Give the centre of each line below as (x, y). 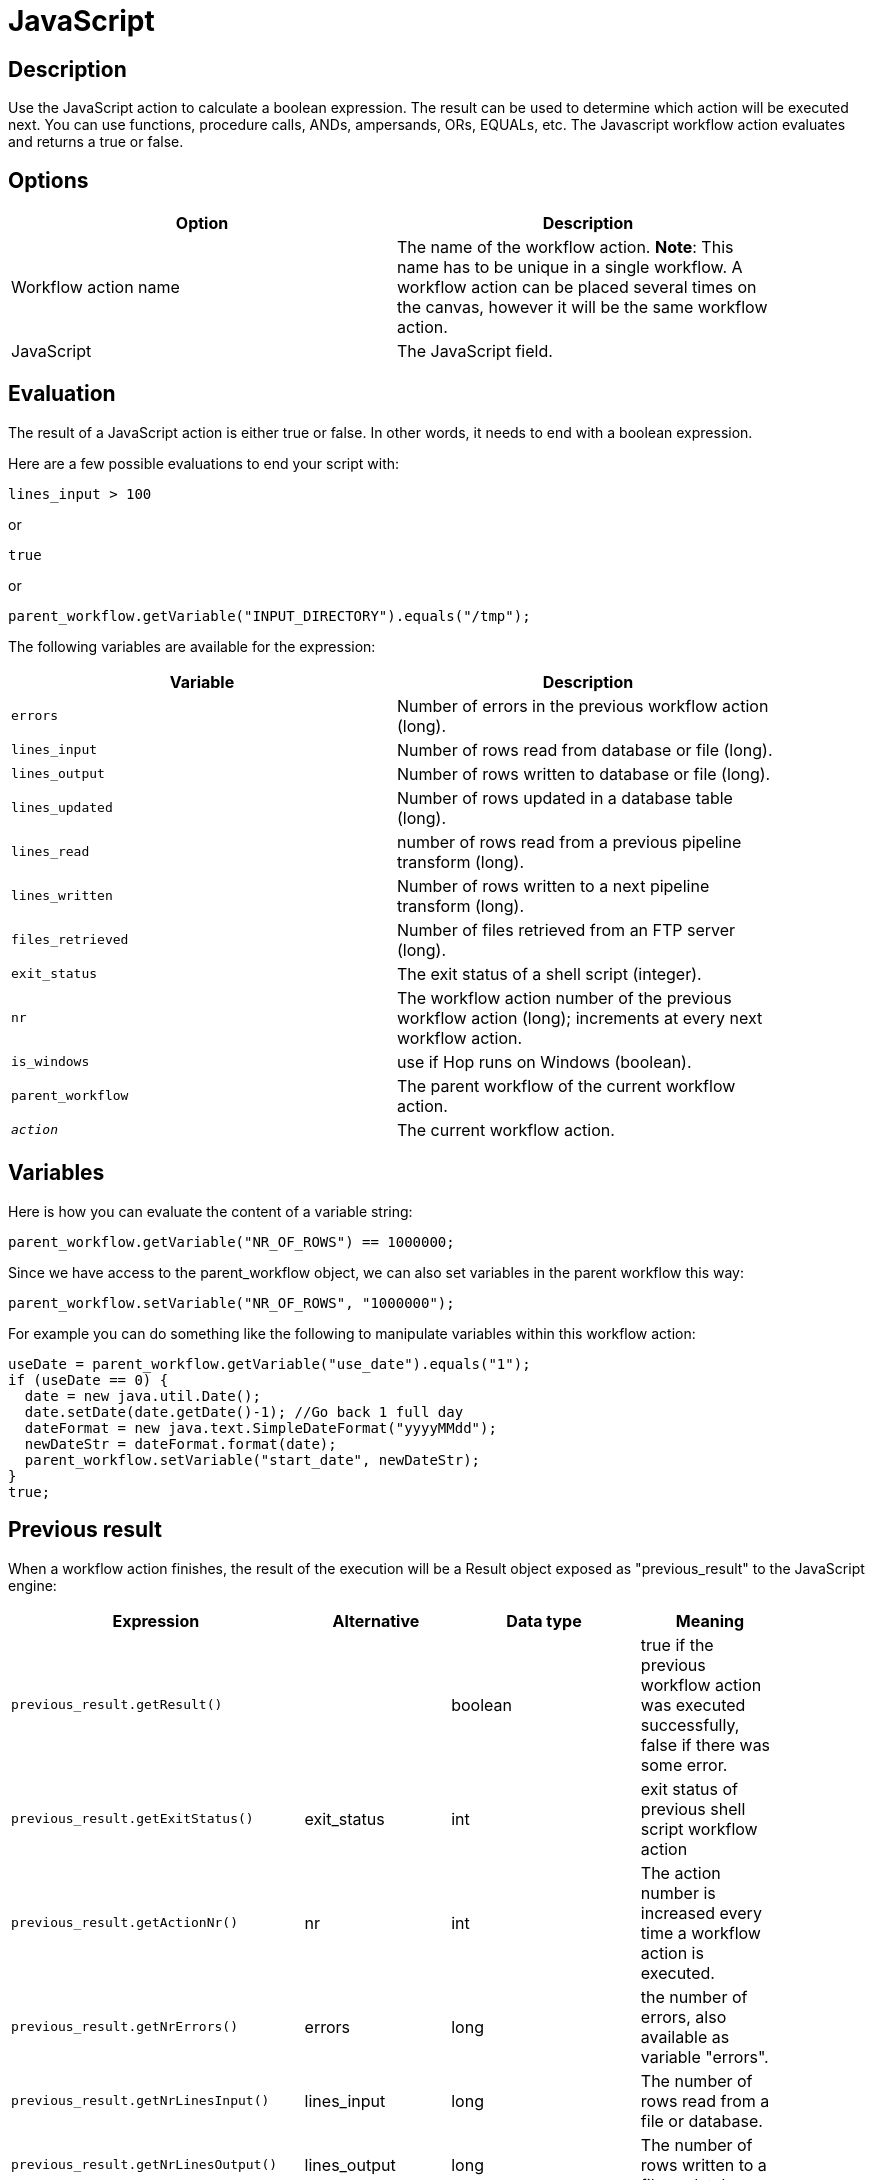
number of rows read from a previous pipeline (569, 841)
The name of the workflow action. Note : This (565, 247)
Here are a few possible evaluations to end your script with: (204, 463)
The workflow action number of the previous (564, 997)
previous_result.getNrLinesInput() (140, 2101)
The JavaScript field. (475, 351)
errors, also (683, 2016)
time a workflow (700, 1932)
